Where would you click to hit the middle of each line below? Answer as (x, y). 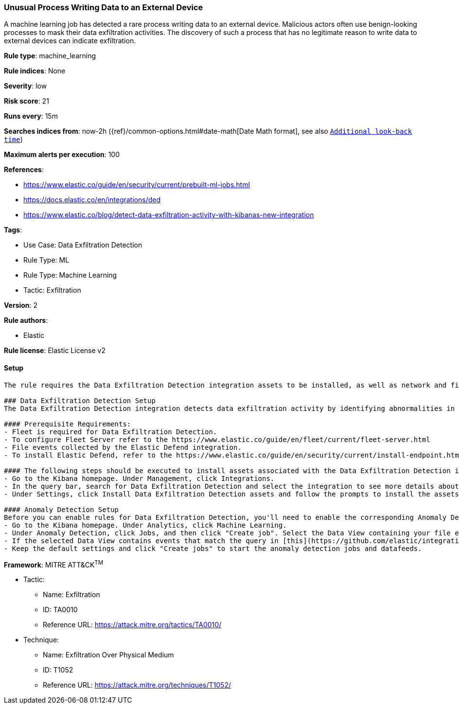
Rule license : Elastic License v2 (55, 351)
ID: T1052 (58, 670)
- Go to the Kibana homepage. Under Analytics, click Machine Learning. (145, 525)
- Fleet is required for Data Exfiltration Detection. (111, 432)
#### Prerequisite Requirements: (68, 424)
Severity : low (26, 86)
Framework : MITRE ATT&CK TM (54, 564)
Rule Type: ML (46, 260)
